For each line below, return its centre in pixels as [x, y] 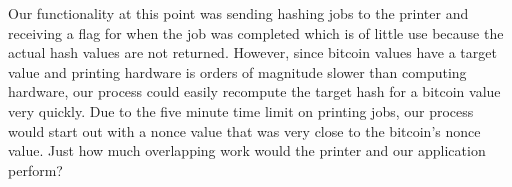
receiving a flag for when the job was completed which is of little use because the [256, 32]
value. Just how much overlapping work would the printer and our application [247, 150]
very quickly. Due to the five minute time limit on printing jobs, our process [241, 110]
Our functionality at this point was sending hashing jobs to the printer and [238, 13]
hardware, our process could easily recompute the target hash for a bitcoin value [254, 91]
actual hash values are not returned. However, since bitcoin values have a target [252, 52]
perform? [35, 169]
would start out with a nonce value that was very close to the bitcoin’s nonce [244, 130]
